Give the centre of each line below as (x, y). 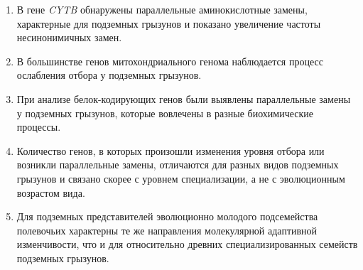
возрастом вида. (51, 192)
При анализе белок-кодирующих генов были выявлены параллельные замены (184, 98)
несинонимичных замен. (69, 37)
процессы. (39, 127)
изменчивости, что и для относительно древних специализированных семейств (187, 244)
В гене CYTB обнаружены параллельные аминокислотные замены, (162, 9)
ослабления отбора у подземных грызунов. (109, 75)
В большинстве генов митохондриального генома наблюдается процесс (170, 61)
